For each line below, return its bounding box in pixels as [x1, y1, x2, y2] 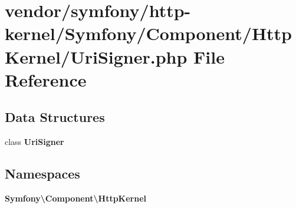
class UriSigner [5, 136, 64, 148]
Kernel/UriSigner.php [5, 44, 188, 68]
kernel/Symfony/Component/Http [5, 21, 292, 45]
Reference [5, 67, 87, 91]
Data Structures [5, 108, 105, 126]
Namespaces [5, 164, 80, 183]
